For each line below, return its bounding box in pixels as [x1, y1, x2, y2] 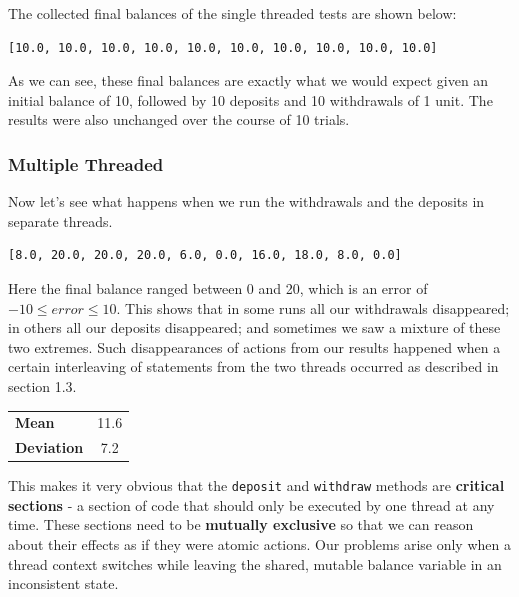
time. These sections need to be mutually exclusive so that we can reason [8, 514, 474, 535]
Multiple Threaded [8, 151, 164, 176]
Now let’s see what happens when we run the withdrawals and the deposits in [8, 191, 485, 212]
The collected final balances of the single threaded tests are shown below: [8, 3, 457, 23]
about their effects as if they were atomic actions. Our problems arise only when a [8, 534, 511, 555]
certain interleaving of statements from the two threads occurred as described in [8, 356, 499, 377]
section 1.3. [8, 375, 77, 396]
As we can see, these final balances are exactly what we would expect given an [8, 70, 489, 91]
